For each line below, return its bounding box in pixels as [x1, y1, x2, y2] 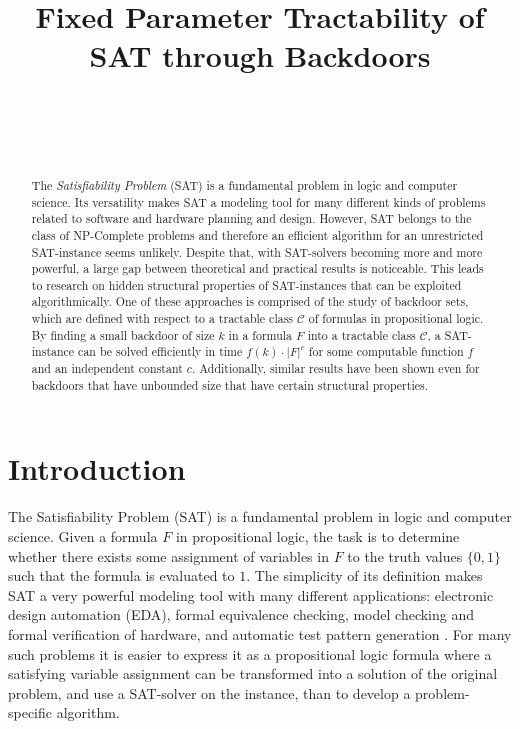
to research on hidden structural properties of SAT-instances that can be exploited [31, 276, 462, 293]
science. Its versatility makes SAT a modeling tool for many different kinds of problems [31, 193, 486, 210]
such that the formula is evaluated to [8, 565, 235, 586]
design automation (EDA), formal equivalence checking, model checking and [8, 604, 475, 625]
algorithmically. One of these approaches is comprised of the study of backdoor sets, [31, 293, 469, 310]
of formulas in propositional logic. [308, 310, 484, 327]
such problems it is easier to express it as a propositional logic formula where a [8, 643, 492, 664]
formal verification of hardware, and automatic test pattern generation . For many [8, 623, 512, 644]
